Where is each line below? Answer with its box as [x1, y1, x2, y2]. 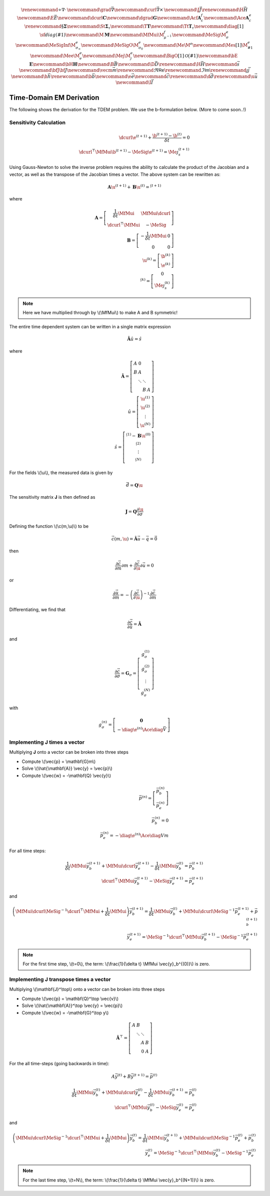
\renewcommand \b [50, 73, 92, 79]
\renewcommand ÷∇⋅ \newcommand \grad [20, 7, 111, 13]
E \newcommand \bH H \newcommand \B [29, 61, 114, 67]
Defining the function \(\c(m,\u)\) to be [9, 523, 89, 529]
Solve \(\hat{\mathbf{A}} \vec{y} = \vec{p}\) [21, 765, 112, 771]
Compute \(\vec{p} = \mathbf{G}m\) [21, 758, 96, 764]
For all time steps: [9, 848, 46, 854]
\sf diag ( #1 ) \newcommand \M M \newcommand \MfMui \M [39, 32, 164, 38]
